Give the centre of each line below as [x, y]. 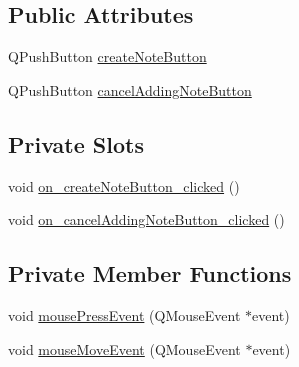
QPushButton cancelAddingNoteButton [130, 89]
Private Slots [76, 143]
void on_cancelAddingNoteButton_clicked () [146, 219]
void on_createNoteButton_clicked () [124, 185]
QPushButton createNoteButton [107, 56]
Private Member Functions [150, 273]
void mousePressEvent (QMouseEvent [124, 314]
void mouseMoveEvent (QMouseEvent [124, 348]
